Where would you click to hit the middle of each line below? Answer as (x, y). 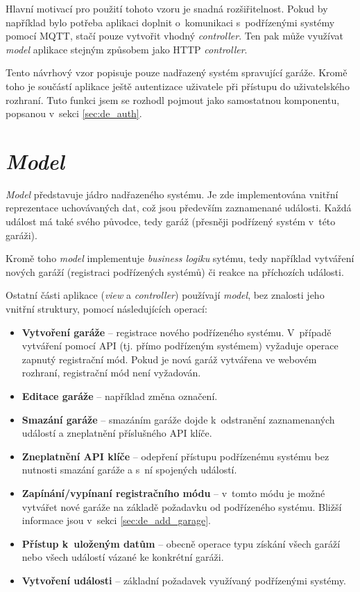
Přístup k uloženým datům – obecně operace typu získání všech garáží (181, 543)
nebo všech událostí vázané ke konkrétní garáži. (123, 557)
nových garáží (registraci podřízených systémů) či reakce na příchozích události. (175, 271)
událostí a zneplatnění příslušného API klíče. (117, 433)
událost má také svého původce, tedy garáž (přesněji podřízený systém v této (171, 221)
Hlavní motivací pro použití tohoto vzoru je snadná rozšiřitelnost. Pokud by (167, 8)
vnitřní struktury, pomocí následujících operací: (106, 309)
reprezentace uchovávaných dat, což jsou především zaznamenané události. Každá (179, 208)
